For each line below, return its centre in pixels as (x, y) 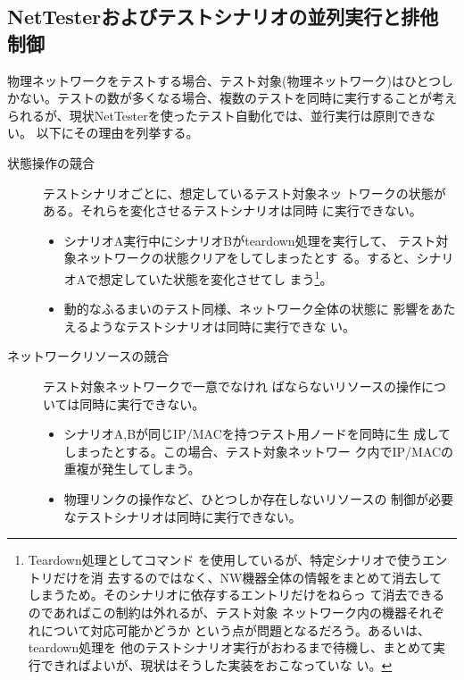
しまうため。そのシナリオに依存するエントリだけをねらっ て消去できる (236, 595)
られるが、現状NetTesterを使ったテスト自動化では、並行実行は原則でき (215, 115)
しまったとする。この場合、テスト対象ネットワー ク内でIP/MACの (259, 451)
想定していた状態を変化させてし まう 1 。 (215, 277)
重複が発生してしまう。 (132, 469)
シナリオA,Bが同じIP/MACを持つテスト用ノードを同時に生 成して (257, 434)
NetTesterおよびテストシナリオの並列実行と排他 (223, 17)
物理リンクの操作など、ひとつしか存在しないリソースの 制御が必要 (259, 498)
